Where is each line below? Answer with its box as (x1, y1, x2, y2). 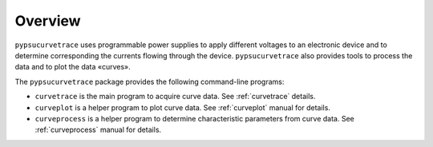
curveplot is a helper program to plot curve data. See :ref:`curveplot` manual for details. (34, 102, 330, 112)
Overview (14, 12, 81, 30)
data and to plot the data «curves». (14, 62, 132, 72)
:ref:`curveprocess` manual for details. (34, 125, 162, 135)
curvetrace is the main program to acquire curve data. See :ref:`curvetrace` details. (34, 92, 316, 101)
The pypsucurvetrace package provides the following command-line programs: (14, 77, 285, 86)
